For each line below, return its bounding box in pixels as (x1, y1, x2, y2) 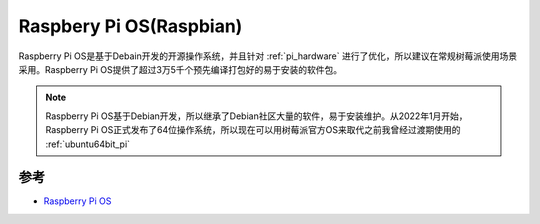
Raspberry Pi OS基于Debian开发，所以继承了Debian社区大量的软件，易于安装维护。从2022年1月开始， (45, 110, 469, 122)
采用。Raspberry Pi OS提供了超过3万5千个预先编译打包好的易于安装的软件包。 (18, 63, 343, 75)
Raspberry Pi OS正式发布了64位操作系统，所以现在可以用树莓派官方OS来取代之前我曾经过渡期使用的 (45, 124, 461, 136)
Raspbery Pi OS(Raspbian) (18, 15, 243, 37)
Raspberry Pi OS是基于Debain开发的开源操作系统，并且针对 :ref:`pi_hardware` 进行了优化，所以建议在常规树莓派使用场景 (18, 50, 518, 62)
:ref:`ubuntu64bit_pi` (45, 138, 130, 150)
